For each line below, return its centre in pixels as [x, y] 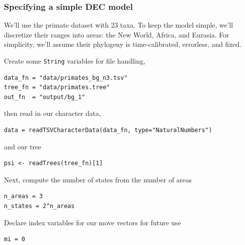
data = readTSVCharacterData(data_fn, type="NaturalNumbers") [108, 130]
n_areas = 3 [23, 196]
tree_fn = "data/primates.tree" [57, 87]
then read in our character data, [52, 113]
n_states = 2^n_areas [39, 206]
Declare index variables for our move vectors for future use [92, 222]
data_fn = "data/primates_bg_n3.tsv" [66, 78]
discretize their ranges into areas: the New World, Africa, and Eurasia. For [117, 34]
